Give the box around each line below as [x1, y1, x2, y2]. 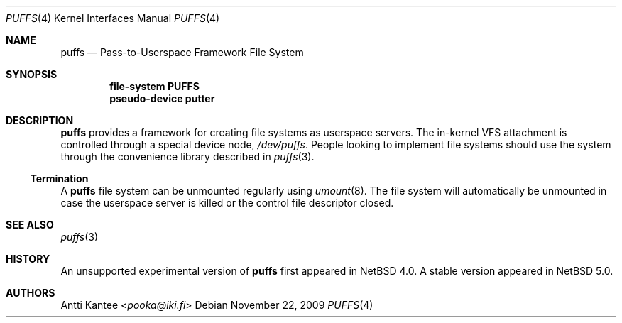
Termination [30, 173, 89, 185]
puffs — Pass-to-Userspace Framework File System [60, 46, 304, 58]
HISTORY [6, 253, 50, 265]
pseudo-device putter [109, 92, 215, 104]
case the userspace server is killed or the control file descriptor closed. [60, 197, 394, 209]
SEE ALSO [6, 219, 54, 231]
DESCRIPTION [6, 114, 74, 126]
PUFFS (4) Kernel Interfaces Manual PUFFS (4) [6, 12, 220, 24]
